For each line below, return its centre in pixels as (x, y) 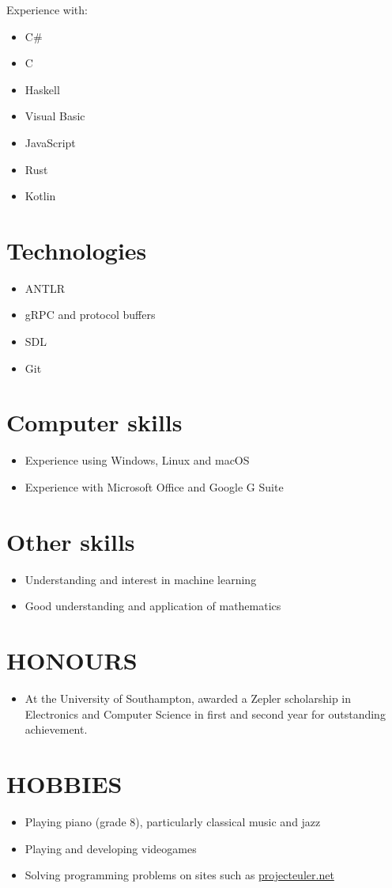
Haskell (42, 89)
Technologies (77, 250)
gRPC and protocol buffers (90, 315)
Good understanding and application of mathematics (153, 606)
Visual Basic (55, 116)
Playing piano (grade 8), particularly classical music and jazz (173, 821)
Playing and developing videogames (111, 848)
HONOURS (72, 660)
